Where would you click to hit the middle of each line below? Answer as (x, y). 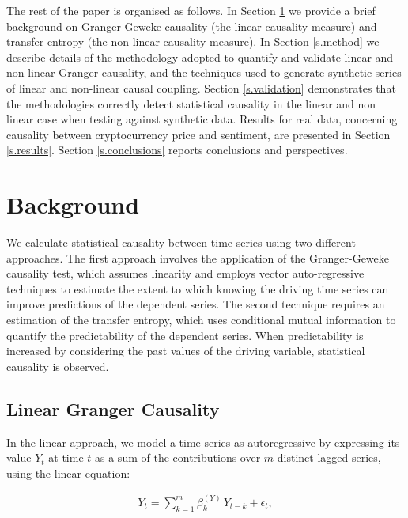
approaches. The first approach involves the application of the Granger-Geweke (198, 257)
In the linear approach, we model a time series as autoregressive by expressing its (203, 442)
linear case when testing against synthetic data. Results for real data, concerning (202, 119)
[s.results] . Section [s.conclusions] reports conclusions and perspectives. (177, 150)
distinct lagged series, (329, 458)
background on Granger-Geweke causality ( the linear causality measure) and (192, 26)
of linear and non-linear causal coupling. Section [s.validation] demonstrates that (201, 87)
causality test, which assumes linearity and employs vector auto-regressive (185, 273)
